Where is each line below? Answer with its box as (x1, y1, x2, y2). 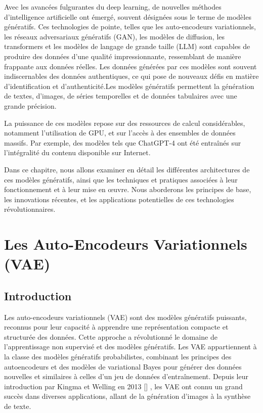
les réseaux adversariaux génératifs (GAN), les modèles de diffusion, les (4, 31, 225, 41)
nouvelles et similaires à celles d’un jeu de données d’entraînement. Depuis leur (4, 371, 248, 382)
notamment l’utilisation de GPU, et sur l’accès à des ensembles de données (4, 127, 236, 138)
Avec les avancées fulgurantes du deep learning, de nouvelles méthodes (4, 2, 222, 12)
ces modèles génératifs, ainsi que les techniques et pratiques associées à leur (4, 174, 238, 185)
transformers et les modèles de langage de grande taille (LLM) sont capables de (4, 41, 250, 52)
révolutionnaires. (4, 204, 56, 214)
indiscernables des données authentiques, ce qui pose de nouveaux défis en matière (4, 71, 259, 81)
